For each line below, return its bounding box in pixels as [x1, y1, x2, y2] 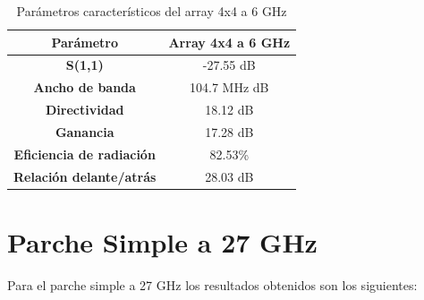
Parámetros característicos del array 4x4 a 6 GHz [16, 2, 287, 20]
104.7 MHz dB [190, 78, 269, 97]
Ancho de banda [33, 78, 136, 97]
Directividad [46, 100, 124, 119]
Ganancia [55, 122, 114, 141]
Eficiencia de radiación [13, 144, 156, 163]
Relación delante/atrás [13, 167, 157, 185]
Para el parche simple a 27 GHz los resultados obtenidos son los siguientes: [7, 275, 418, 294]
